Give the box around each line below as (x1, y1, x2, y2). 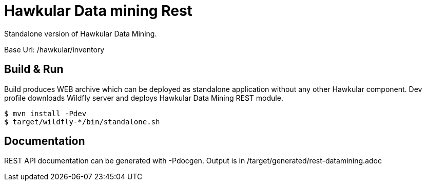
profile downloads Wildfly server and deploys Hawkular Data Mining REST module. (4, 93, 283, 102)
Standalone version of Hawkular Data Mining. (4, 29, 157, 38)
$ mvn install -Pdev (4, 109, 87, 118)
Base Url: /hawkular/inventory (4, 45, 105, 54)
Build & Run (4, 63, 64, 76)
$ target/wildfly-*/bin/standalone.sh (4, 117, 160, 126)
